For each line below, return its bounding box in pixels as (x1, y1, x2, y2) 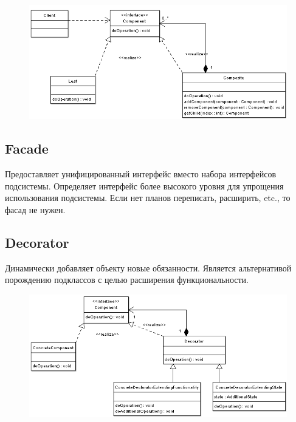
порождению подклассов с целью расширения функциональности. (5, 273, 249, 286)
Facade (5, 139, 49, 158)
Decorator (5, 233, 69, 251)
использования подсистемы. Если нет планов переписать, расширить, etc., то (5, 191, 291, 204)
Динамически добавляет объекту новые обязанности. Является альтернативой (5, 261, 292, 274)
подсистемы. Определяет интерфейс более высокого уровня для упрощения (5, 179, 284, 192)
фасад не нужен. (5, 203, 66, 216)
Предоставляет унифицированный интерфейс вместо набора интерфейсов (5, 168, 277, 180)
